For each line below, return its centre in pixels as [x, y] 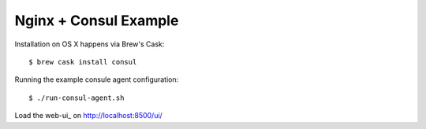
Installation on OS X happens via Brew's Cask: [90, 44]
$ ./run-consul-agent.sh [77, 98]
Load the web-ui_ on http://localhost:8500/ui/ [89, 116]
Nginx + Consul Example [97, 20]
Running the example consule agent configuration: [97, 79]
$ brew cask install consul [83, 62]
